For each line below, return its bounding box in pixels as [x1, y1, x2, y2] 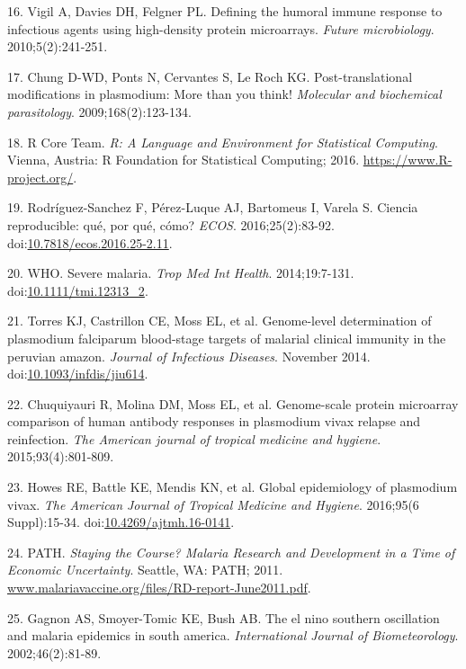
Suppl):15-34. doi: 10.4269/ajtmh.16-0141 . [7, 513, 235, 531]
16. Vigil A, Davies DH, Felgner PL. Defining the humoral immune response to [7, 2, 443, 20]
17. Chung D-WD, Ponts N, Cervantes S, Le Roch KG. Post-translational [7, 67, 413, 85]
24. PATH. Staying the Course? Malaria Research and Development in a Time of [7, 542, 455, 561]
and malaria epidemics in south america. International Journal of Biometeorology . [7, 626, 459, 645]
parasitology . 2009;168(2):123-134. [7, 102, 192, 120]
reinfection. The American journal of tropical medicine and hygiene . [7, 429, 381, 448]
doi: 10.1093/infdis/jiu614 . [7, 364, 148, 383]
